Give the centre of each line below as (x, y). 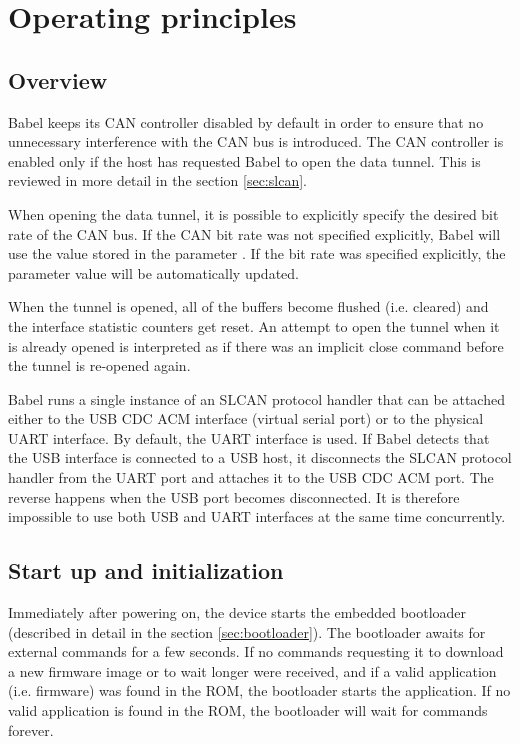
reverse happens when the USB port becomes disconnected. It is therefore (234, 496)
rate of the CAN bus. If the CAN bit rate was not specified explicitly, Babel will (254, 233)
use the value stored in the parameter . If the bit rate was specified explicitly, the (257, 253)
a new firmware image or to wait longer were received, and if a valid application (252, 670)
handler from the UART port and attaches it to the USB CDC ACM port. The (251, 477)
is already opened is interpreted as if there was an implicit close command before (256, 345)
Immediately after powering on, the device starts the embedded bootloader (237, 612)
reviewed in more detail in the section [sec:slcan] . (157, 180)
